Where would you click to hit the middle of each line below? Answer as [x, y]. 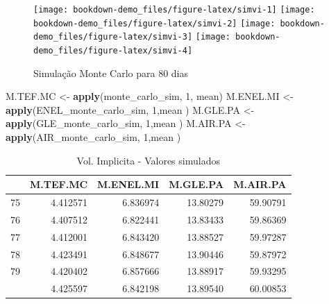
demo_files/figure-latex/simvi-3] [113, 37]
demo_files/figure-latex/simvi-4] [113, 50]
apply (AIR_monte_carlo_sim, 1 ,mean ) [93, 137]
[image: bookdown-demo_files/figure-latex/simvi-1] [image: [174, 10]
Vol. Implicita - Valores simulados [148, 160]
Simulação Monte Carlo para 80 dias [111, 73]
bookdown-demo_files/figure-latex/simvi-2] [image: [154, 23]
